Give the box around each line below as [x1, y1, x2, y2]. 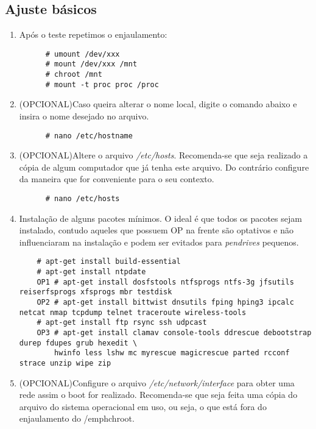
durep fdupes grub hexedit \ [19, 338, 138, 347]
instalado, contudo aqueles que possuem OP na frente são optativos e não [19, 224, 294, 236]
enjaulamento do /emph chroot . [19, 412, 135, 425]
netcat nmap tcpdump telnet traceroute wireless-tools [19, 308, 247, 317]
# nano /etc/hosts [45, 194, 120, 204]
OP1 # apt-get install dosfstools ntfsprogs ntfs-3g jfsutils [37, 277, 294, 286]
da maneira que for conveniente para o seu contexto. [19, 172, 214, 185]
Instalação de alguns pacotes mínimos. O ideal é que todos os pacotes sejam [19, 211, 302, 224]
